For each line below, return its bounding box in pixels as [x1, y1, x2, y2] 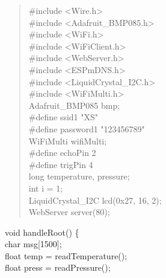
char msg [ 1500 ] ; [5, 238, 62, 250]
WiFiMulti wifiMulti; [28, 134, 107, 147]
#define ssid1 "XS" [28, 111, 99, 123]
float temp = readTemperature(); [5, 249, 128, 262]
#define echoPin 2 [28, 146, 96, 159]
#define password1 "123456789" [28, 122, 145, 135]
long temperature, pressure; [28, 170, 130, 183]
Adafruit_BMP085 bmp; [28, 99, 120, 111]
